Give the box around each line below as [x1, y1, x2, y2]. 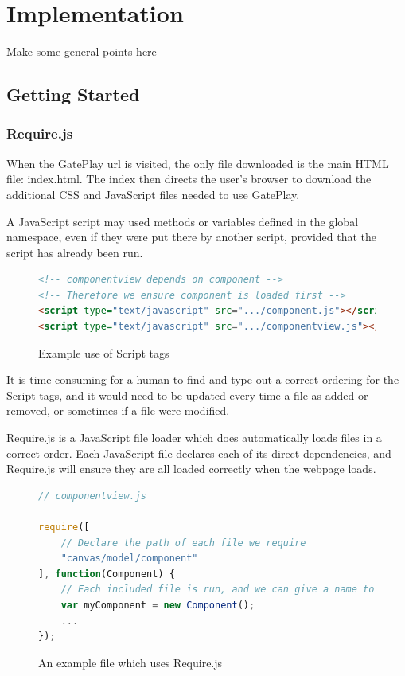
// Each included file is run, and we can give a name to [60, 584, 375, 596]
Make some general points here [6, 43, 157, 60]
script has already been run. [6, 244, 143, 260]
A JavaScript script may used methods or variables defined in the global [6, 213, 359, 229]
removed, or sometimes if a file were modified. [6, 402, 230, 419]
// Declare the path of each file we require [60, 537, 306, 549]
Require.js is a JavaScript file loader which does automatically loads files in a [6, 429, 382, 446]
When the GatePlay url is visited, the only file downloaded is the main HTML [6, 154, 389, 171]
